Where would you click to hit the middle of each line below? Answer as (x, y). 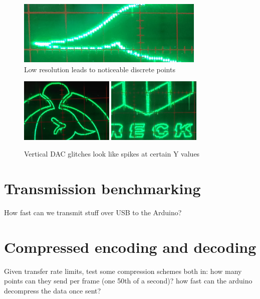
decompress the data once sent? (53, 290)
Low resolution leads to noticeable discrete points (100, 69)
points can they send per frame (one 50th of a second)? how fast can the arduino (128, 281)
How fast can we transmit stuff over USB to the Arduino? (93, 212)
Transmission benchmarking (102, 188)
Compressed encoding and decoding (130, 247)
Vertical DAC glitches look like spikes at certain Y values (112, 154)
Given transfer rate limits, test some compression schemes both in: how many (123, 271)
